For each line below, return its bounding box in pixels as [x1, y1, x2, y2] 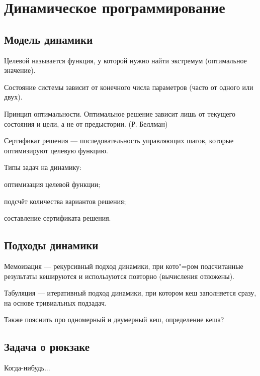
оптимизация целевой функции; [4, 178, 101, 189]
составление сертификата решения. [4, 213, 111, 223]
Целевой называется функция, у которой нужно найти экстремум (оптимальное [4, 55, 247, 65]
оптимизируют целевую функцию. [4, 145, 108, 155]
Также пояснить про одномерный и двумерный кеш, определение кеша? [4, 314, 224, 325]
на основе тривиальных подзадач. [4, 297, 107, 308]
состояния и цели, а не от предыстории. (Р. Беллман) [4, 118, 168, 129]
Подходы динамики [4, 237, 99, 253]
